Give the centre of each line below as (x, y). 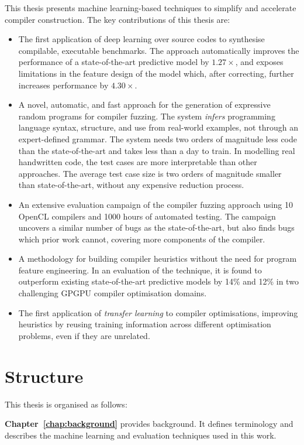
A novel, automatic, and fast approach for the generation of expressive (144, 105)
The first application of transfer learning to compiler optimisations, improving (158, 312)
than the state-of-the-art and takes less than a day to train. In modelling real (157, 150)
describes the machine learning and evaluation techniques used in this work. (141, 435)
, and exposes (259, 62)
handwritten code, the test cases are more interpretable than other (138, 162)
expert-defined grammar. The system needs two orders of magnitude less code (158, 138)
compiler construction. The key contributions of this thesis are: (118, 19)
